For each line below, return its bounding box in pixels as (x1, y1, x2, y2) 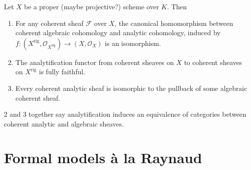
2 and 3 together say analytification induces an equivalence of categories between (4, 109, 247, 119)
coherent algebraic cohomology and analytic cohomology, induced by (15, 27, 221, 38)
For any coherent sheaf (15, 18, 84, 28)
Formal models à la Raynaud (4, 147, 202, 167)
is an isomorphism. (105, 38, 161, 48)
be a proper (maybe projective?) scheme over (24, 1, 159, 11)
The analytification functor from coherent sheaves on (15, 57, 174, 67)
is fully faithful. (39, 66, 86, 77)
